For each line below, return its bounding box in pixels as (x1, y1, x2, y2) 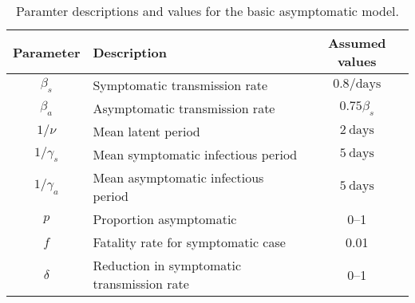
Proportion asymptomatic (93, 210, 237, 228)
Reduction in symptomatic (93, 256, 242, 274)
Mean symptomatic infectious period (93, 145, 298, 163)
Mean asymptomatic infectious (93, 168, 264, 187)
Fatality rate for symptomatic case (93, 233, 286, 251)
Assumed (327, 33, 386, 52)
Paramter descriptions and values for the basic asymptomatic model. (16, 2, 399, 20)
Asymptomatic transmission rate (93, 99, 275, 117)
